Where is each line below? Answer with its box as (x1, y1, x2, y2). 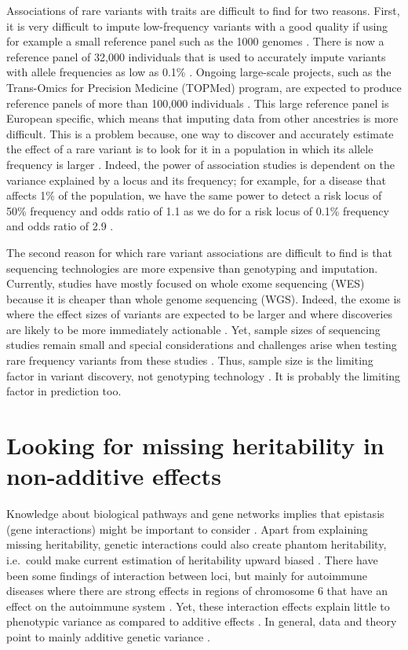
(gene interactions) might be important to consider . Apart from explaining (6, 520, 368, 537)
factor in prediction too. (6, 383, 122, 399)
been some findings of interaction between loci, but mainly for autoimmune (6, 567, 367, 583)
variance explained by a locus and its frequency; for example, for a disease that (6, 171, 386, 188)
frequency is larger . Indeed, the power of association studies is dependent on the (6, 156, 395, 172)
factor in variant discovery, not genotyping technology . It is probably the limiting (6, 367, 401, 384)
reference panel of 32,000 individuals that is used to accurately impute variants (6, 48, 386, 64)
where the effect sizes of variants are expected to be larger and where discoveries (6, 306, 393, 322)
